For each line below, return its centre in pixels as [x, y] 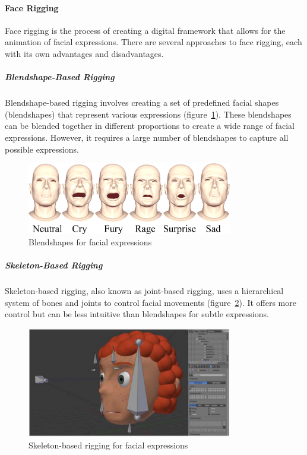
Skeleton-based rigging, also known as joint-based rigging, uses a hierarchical [144, 291]
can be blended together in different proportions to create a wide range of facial [150, 126]
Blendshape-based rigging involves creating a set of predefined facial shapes [142, 102]
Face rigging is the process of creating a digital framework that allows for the [145, 30]
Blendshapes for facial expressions [90, 242]
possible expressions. [42, 149]
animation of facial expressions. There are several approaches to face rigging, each [153, 42]
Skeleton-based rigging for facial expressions [108, 445]
